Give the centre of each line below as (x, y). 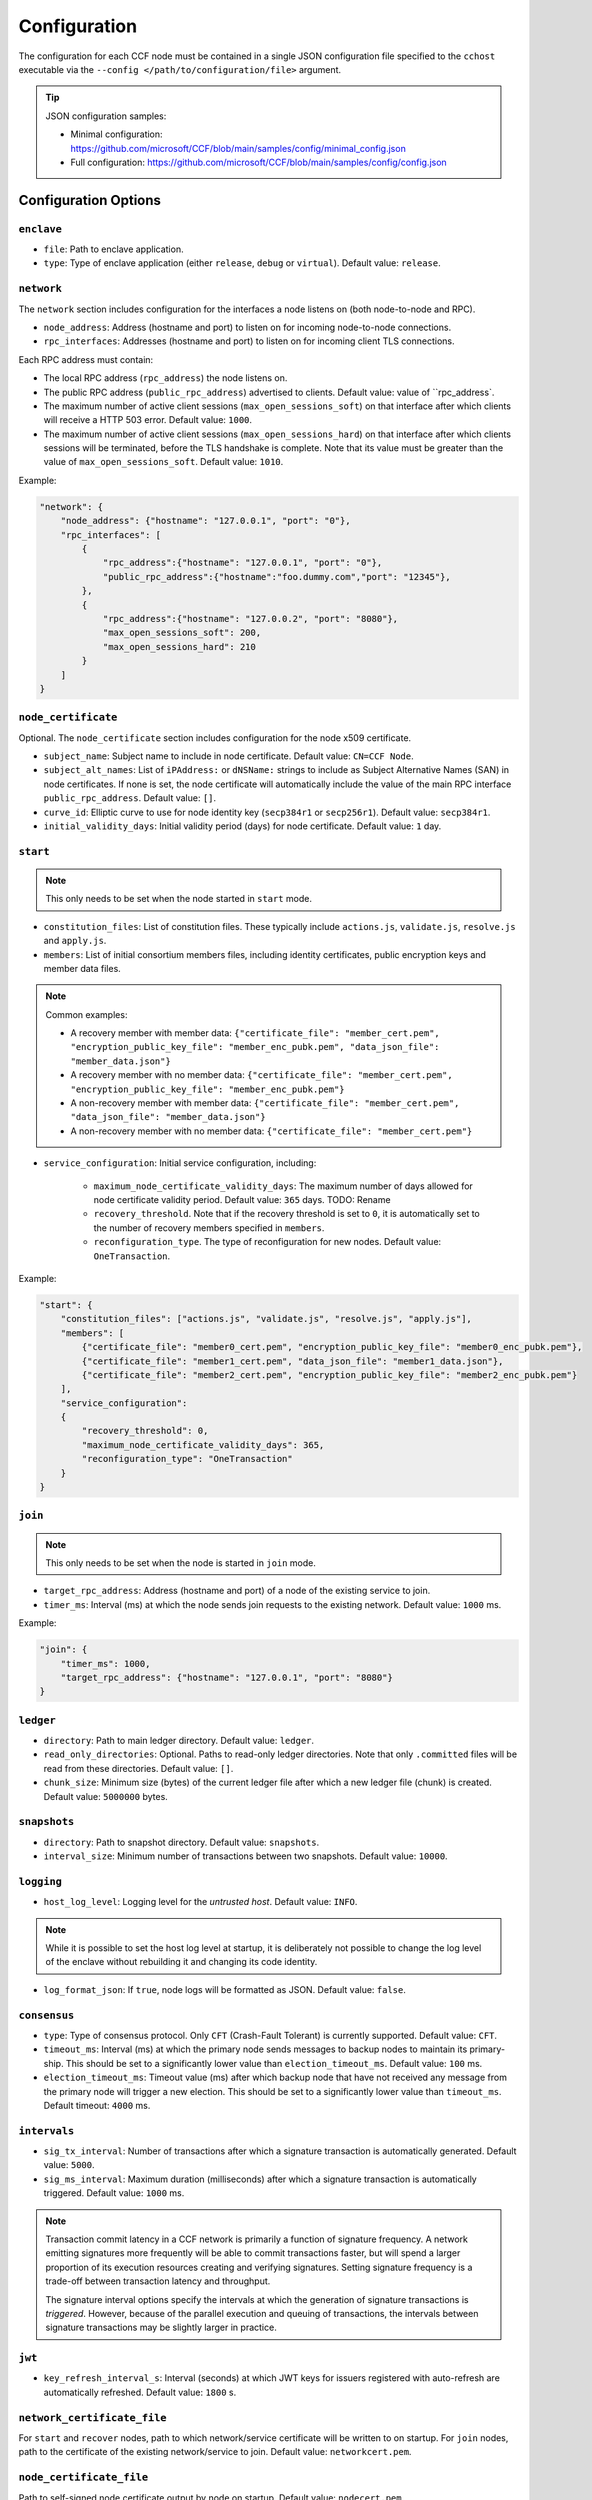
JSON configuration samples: (106, 116)
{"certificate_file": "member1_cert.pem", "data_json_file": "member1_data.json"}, (292, 1361)
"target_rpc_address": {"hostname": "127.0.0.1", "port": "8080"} (227, 1677)
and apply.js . (75, 941)
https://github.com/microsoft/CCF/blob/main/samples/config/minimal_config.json (238, 148)
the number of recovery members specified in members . (209, 1227)
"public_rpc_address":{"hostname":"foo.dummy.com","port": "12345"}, (277, 576)
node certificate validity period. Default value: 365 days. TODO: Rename (242, 1199)
